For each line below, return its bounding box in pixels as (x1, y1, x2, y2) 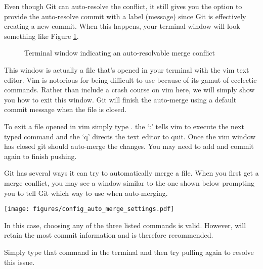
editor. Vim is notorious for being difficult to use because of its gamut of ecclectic (4, 74, 257, 85)
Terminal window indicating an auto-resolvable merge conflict (24, 47, 215, 58)
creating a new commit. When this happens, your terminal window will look (4, 21, 240, 31)
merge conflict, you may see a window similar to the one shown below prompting (4, 177, 254, 188)
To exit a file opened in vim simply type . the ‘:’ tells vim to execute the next (4, 121, 244, 131)
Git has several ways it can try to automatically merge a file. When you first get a (4, 168, 259, 178)
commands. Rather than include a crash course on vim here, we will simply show (4, 84, 255, 95)
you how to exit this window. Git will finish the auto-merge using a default (4, 94, 237, 104)
